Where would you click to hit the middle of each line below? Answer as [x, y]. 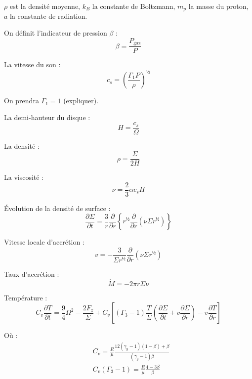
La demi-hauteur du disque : [47, 117]
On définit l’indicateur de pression [56, 33]
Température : [26, 297]
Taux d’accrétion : [32, 274]
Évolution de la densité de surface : [57, 208]
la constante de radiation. [49, 16]
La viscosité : [24, 177]
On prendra [21, 101]
